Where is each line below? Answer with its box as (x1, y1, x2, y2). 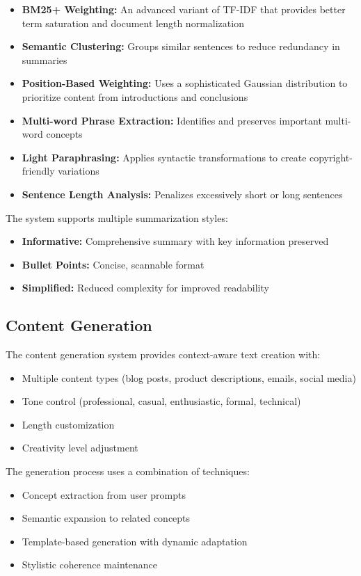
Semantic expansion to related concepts (22, 511, 191, 525)
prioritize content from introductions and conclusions (22, 89, 248, 104)
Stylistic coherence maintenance (22, 557, 157, 572)
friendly (22, 163, 55, 178)
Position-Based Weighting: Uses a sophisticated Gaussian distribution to (22, 76, 348, 90)
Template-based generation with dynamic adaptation (22, 534, 248, 548)
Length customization (22, 417, 115, 431)
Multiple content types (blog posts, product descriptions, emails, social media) (22, 370, 356, 385)
